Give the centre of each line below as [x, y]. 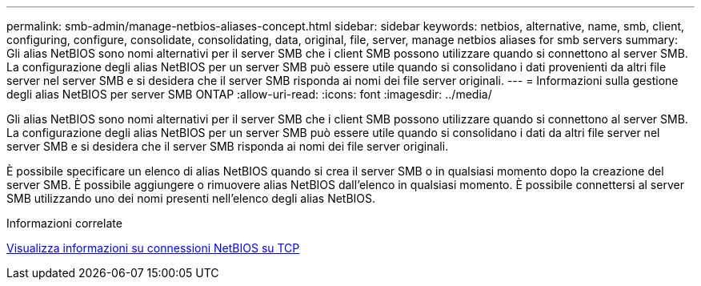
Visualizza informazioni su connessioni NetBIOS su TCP [153, 248]
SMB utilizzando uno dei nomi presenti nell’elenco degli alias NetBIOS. [191, 198]
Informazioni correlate [64, 223]
